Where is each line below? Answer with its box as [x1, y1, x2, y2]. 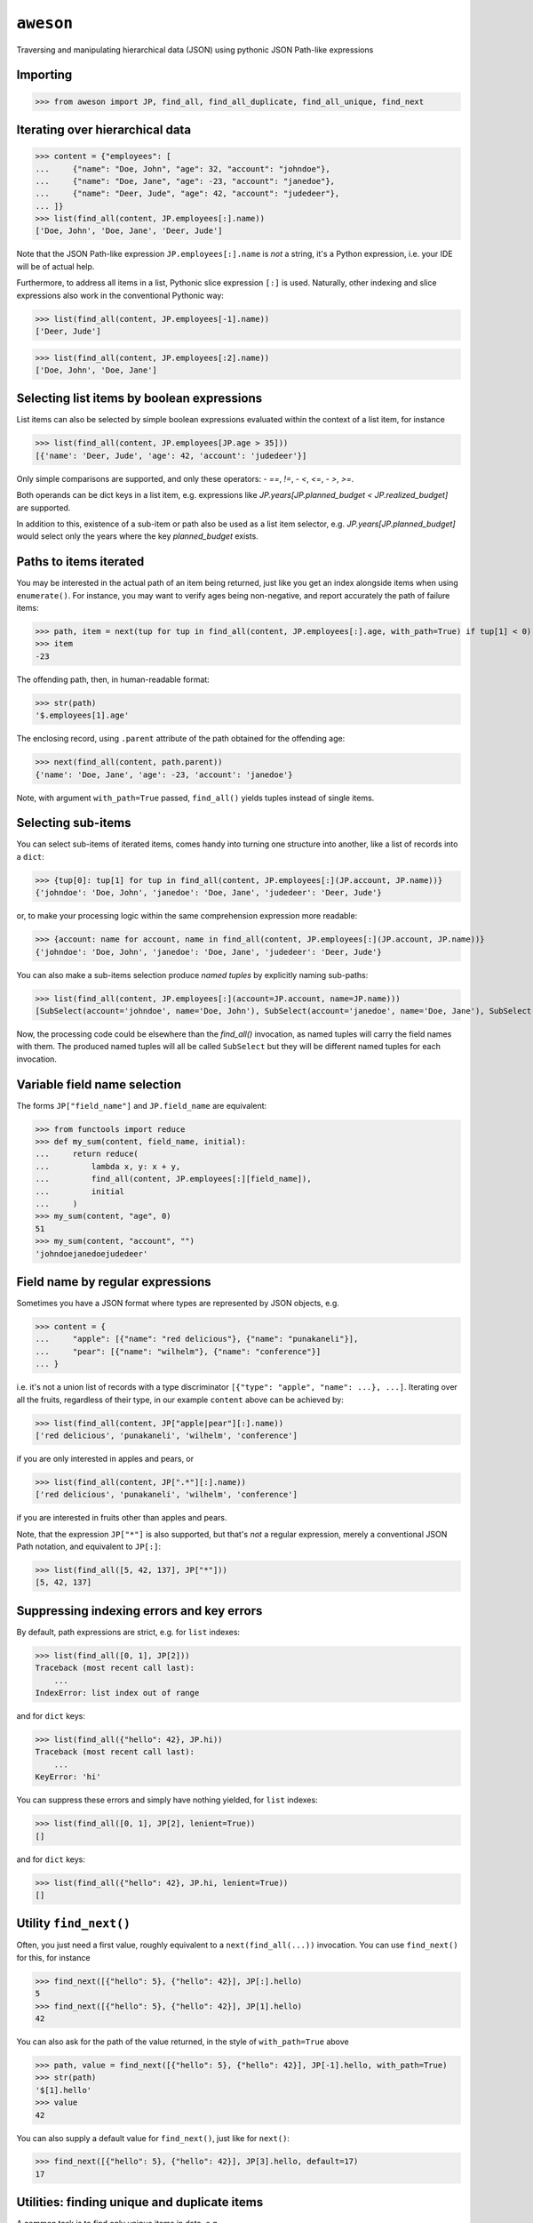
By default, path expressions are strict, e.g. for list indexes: [16, 1626, 240, 1637]
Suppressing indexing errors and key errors [16, 1603, 263, 1618]
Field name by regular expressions [16, 1274, 212, 1289]
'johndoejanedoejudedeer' [35, 1248, 148, 1258]
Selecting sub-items [16, 815, 132, 831]
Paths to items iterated [16, 554, 145, 569]
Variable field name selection [16, 1077, 182, 1092]
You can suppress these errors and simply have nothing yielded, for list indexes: [16, 1794, 319, 1805]
